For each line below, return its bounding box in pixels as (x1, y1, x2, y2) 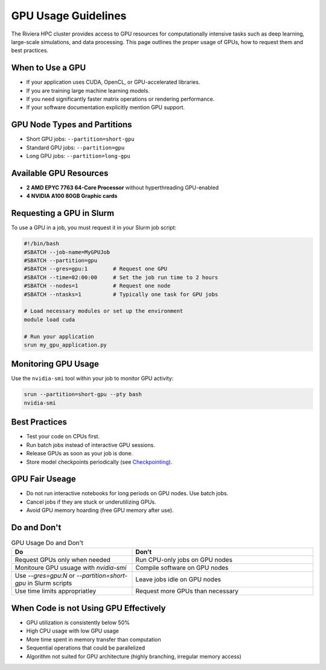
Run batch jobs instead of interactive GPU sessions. (26, 441, 155, 449)
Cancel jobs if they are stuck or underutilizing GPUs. (26, 498, 156, 505)
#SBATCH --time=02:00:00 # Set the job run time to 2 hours (24, 274, 219, 280)
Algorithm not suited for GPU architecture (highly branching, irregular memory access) (26, 653, 241, 660)
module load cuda (24, 316, 75, 323)
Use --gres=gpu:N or (14, 572, 75, 580)
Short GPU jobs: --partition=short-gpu (26, 136, 135, 143)
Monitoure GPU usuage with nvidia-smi (14, 564, 127, 572)
